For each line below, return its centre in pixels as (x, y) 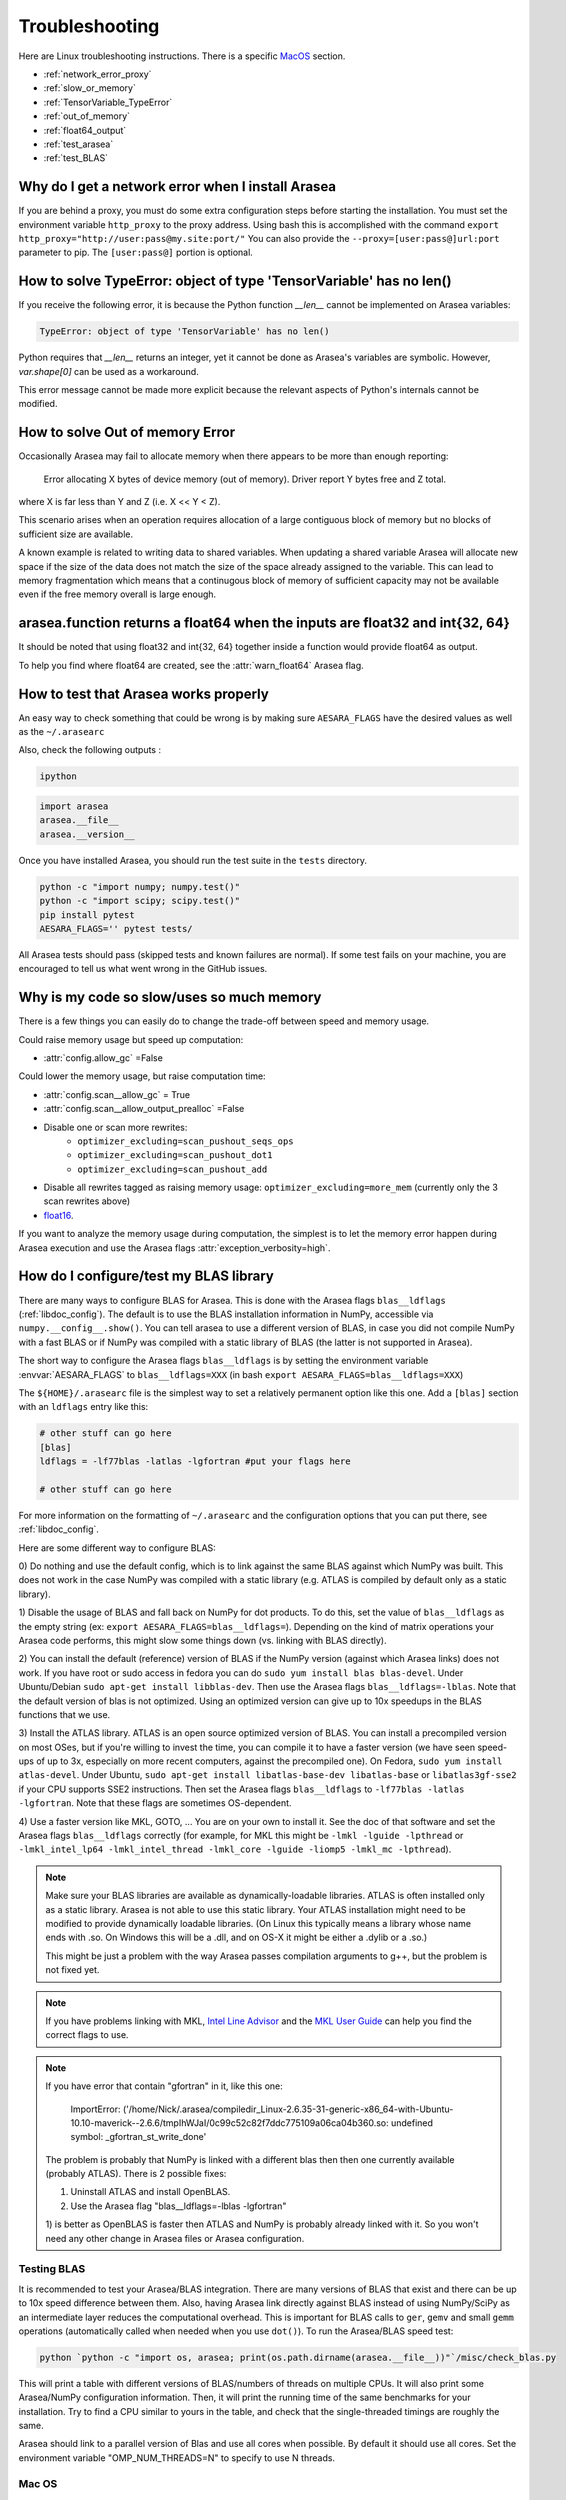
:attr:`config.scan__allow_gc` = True (116, 1094)
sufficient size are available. (76, 534)
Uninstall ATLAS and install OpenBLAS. (150, 2192)
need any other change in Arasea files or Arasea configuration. (175, 2238)
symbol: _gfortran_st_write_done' (138, 2137)
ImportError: (95, 2109)
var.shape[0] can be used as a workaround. (108, 371)
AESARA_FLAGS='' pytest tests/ (116, 928)
